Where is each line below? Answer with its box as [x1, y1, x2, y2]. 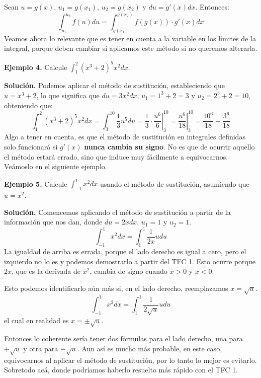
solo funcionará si [4, 141, 58, 152]
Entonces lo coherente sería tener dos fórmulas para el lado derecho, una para [4, 333, 243, 344]
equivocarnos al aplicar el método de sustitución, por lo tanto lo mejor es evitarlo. [4, 354, 257, 365]
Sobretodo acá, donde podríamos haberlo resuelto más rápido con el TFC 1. [4, 364, 238, 375]
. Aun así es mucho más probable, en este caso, [77, 343, 222, 353]
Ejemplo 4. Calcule [4, 61, 67, 72]
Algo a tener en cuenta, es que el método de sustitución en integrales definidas [4, 131, 245, 142]
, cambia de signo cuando [90, 266, 167, 276]
